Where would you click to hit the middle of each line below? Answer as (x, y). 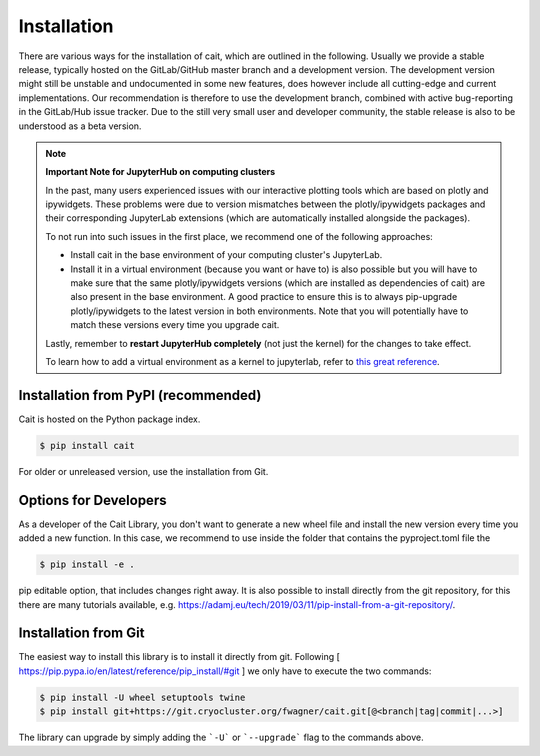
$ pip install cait (87, 445)
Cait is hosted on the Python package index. (109, 419)
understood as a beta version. (80, 126)
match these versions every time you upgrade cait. (175, 325)
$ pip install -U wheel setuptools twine (142, 697)
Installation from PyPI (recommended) (140, 395)
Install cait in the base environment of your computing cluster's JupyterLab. (226, 255)
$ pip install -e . (87, 564)
